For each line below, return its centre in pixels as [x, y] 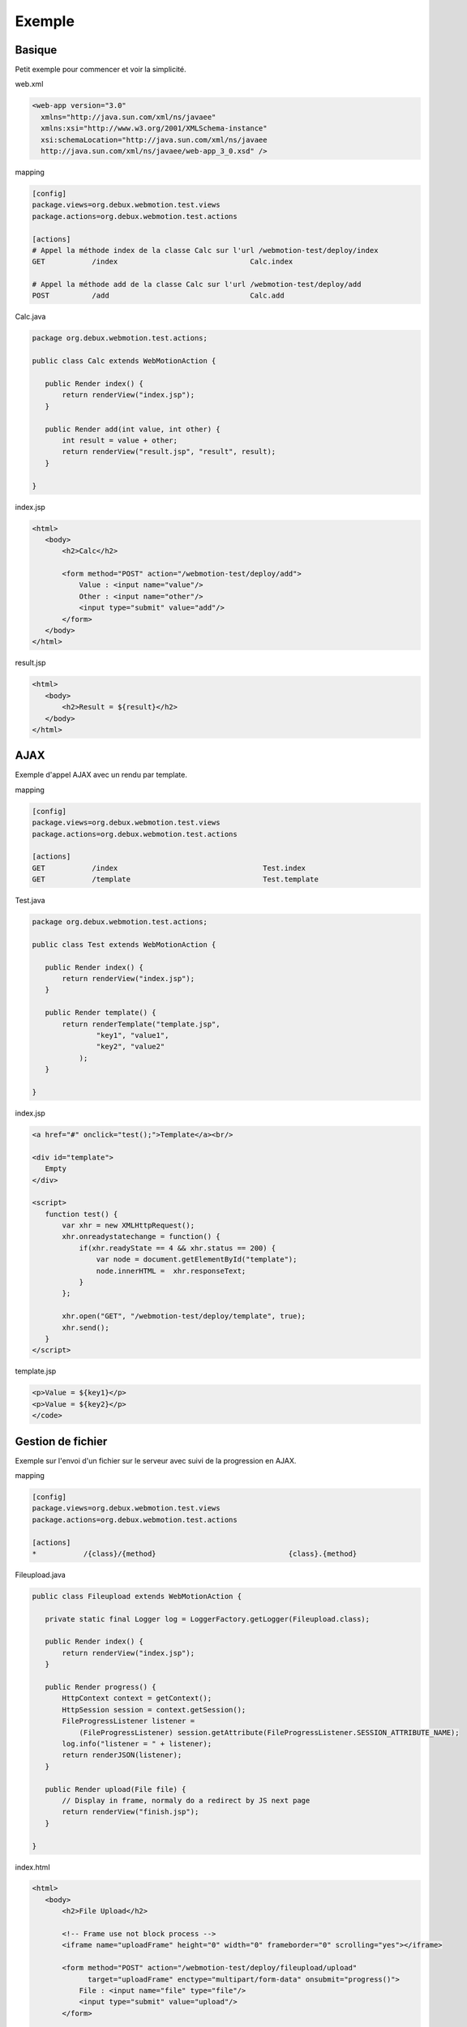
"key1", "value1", [133, 1035]
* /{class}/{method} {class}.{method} [195, 1553]
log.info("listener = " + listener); [137, 1744]
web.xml [29, 84]
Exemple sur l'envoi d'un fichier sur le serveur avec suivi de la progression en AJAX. [156, 1460]
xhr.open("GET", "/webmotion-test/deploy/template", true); [184, 1316]
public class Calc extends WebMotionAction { [124, 361]
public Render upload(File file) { [116, 1789]
